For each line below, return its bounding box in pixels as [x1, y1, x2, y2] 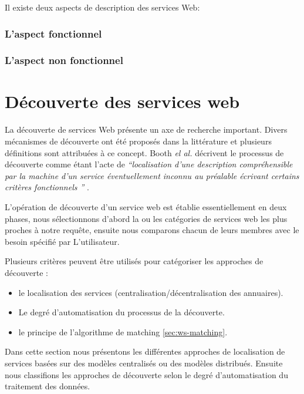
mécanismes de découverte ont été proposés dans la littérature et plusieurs [5, 135, 272, 147]
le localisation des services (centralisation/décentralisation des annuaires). [18, 286, 283, 298]
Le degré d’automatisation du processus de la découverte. [18, 306, 225, 318]
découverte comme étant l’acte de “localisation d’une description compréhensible [5, 158, 293, 170]
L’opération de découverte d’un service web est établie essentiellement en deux [5, 200, 287, 213]
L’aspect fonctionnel [5, 26, 102, 41]
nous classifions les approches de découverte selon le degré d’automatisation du [5, 368, 288, 380]
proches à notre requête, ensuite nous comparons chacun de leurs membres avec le [5, 224, 299, 236]
